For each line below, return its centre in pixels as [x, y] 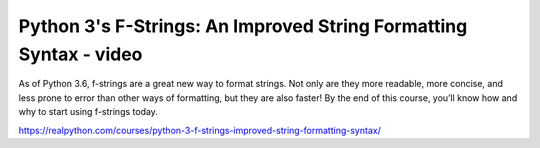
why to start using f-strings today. [88, 112]
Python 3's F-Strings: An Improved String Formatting [243, 26]
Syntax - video [80, 54]
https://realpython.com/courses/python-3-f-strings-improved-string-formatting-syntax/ [200, 130]
